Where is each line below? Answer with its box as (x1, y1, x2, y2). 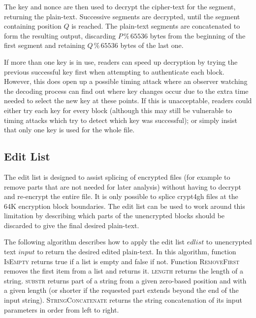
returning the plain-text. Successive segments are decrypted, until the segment (4, 11, 240, 21)
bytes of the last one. (120, 40, 184, 50)
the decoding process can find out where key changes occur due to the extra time (4, 85, 249, 96)
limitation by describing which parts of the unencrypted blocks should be (4, 210, 225, 221)
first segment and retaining (4, 40, 85, 50)
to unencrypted (206, 237, 252, 247)
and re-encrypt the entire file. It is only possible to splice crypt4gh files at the (4, 191, 238, 201)
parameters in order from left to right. (4, 304, 119, 315)
